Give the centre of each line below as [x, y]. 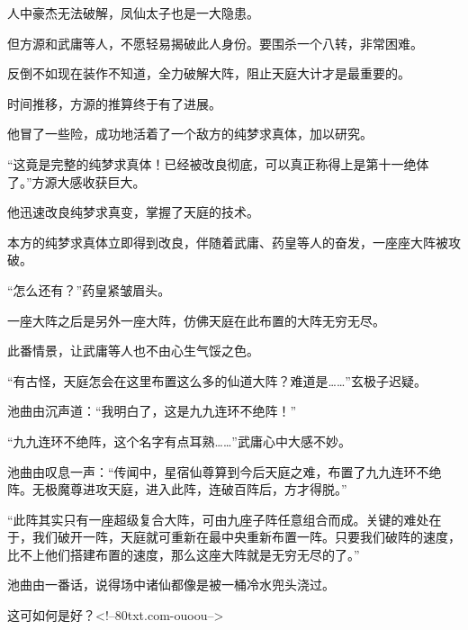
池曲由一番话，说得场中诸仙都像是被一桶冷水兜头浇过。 [171, 585]
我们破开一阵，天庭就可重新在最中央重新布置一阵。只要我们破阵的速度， [246, 537]
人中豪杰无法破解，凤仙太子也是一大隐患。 [133, 13]
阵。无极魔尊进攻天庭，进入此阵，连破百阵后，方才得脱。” [177, 489]
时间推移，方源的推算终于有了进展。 [114, 103]
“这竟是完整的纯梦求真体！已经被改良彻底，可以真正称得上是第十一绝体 [218, 163]
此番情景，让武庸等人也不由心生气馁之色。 [133, 351]
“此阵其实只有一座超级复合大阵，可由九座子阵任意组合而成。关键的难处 [218, 519]
